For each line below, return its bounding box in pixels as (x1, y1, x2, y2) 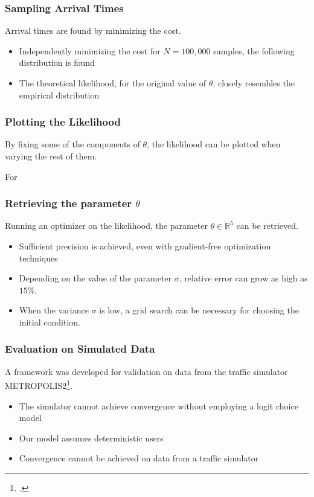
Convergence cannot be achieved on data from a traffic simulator (19, 452, 259, 464)
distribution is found (19, 56, 95, 69)
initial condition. (19, 315, 80, 328)
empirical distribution (19, 88, 100, 101)
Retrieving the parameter (5, 196, 132, 211)
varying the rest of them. (5, 150, 97, 162)
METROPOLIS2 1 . (5, 377, 73, 392)
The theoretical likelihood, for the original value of (19, 77, 207, 89)
